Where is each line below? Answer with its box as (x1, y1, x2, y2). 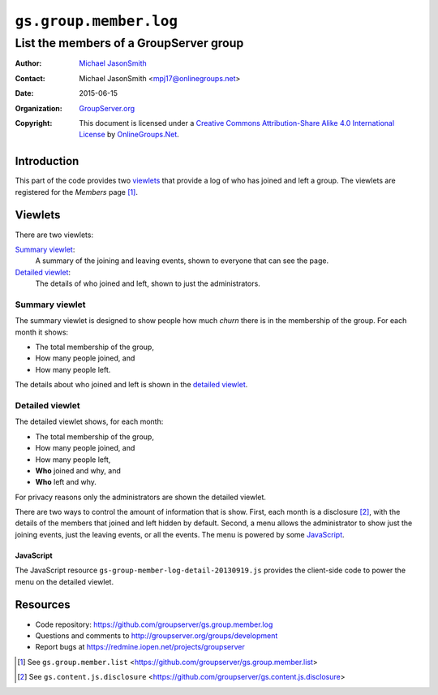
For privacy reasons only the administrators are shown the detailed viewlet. (15, 492, 267, 502)
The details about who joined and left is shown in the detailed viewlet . (15, 380, 248, 390)
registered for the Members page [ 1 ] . (15, 187, 138, 196)
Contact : (15, 73, 46, 83)
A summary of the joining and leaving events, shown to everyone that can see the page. (35, 256, 328, 265)
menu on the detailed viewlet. (15, 576, 114, 586)
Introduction (15, 154, 79, 168)
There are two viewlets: (15, 230, 93, 240)
